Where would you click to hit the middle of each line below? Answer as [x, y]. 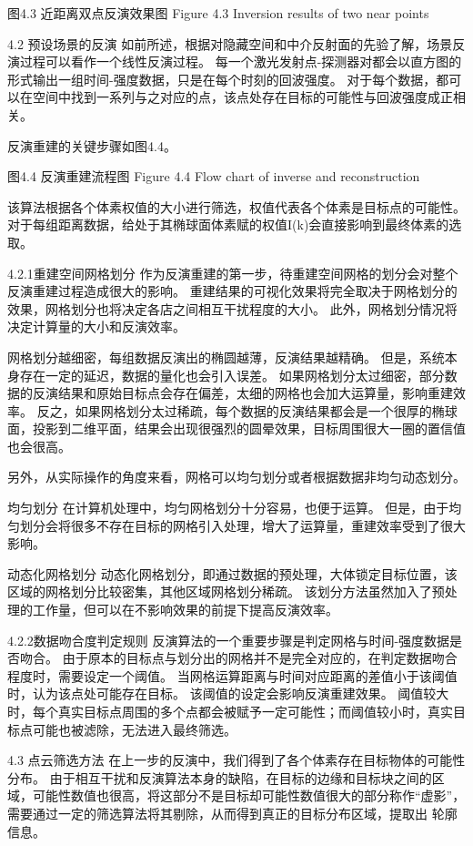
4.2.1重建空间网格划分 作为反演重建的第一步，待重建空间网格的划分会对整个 [233, 273]
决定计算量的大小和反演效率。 [96, 326]
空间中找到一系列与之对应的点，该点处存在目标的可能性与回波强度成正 [242, 97]
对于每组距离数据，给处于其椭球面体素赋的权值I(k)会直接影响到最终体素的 [228, 224]
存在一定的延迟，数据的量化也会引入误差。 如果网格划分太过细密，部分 [232, 375]
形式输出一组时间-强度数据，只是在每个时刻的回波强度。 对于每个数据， [222, 79]
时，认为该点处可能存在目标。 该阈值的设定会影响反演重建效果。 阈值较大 [228, 693]
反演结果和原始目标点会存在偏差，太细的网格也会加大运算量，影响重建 [242, 393]
